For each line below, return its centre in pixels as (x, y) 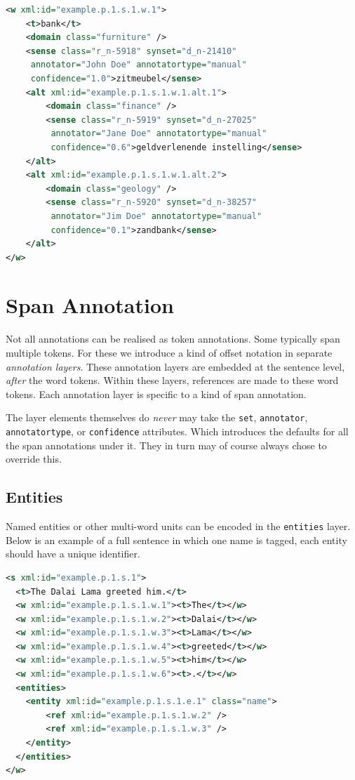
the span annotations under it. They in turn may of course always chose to (166, 445)
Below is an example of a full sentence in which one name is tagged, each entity (176, 540)
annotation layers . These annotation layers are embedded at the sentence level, (175, 366)
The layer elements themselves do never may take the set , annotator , (157, 417)
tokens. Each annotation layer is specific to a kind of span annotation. (156, 394)
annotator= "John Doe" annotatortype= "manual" (139, 65)
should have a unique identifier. (73, 554)
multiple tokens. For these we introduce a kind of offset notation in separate (169, 352)
